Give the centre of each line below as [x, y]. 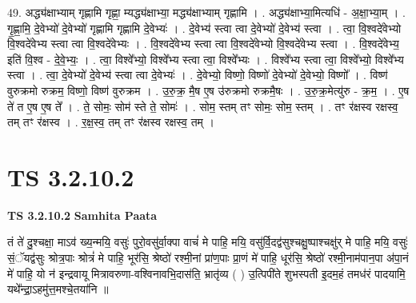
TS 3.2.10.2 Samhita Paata [82, 215]
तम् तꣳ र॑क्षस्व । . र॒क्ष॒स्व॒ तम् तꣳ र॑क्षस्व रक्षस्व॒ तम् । [111, 122]
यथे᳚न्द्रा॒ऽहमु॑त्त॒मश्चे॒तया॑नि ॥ [58, 289]
